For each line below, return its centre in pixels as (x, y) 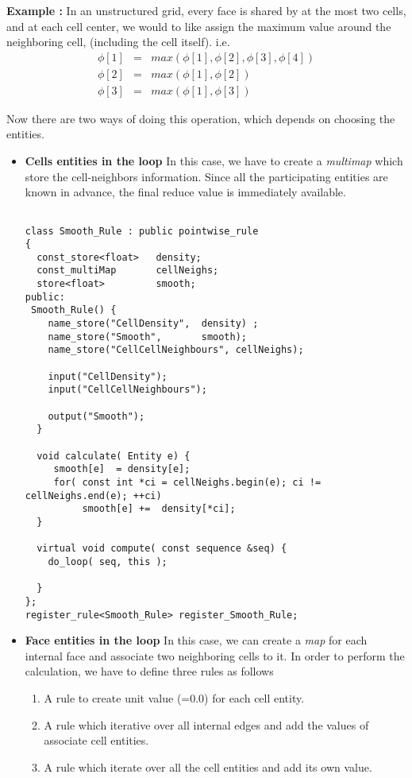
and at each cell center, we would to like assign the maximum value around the (199, 26)
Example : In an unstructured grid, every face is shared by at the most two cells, (206, 10)
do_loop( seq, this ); (108, 561)
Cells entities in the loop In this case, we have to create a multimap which (214, 161)
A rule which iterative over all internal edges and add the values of (206, 724)
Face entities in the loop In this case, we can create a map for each (196, 640)
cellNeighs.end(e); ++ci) (93, 495)
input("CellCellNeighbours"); (127, 390)
